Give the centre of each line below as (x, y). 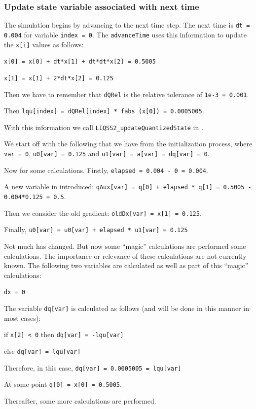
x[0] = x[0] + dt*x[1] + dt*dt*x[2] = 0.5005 (80, 62)
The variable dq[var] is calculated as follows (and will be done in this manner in (127, 308)
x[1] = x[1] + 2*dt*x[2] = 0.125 (59, 78)
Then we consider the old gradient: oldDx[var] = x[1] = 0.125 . (103, 213)
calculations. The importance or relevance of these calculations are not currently (125, 256)
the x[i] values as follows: (44, 44)
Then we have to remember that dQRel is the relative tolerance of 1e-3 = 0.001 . (127, 94)
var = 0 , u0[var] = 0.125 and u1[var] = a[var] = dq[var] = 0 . (107, 153)
